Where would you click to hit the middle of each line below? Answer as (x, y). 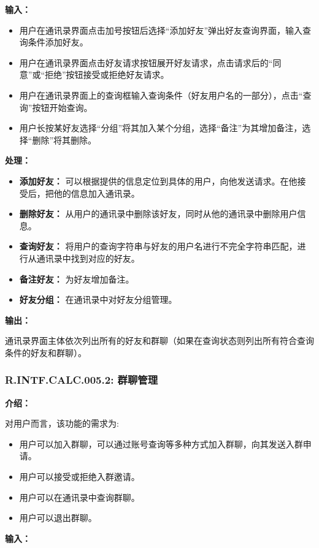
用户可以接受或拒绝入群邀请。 (79, 477)
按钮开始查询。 (62, 107)
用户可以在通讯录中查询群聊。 (79, 497)
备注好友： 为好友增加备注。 (77, 279)
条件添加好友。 (58, 42)
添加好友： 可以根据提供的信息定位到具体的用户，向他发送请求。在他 (158, 181)
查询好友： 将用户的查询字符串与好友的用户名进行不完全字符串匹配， (158, 246)
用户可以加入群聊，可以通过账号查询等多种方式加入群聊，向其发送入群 (161, 443)
